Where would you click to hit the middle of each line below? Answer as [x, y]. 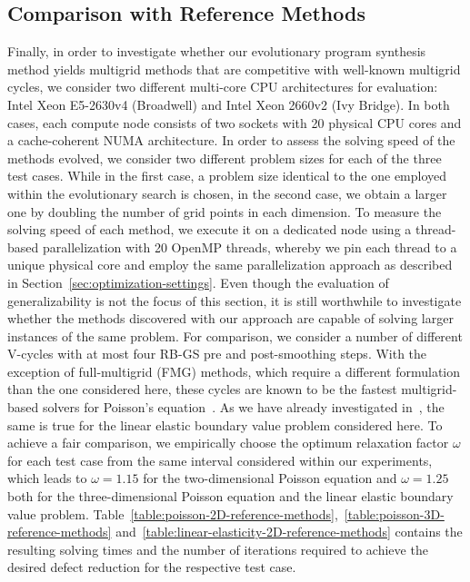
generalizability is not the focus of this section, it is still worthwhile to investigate [235, 300]
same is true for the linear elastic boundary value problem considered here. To [225, 424]
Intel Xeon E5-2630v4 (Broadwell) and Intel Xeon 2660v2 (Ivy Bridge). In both [229, 104]
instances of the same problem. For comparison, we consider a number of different [235, 335]
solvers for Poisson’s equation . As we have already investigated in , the [243, 407]
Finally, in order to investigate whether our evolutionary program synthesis [217, 51]
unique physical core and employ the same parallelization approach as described [230, 265]
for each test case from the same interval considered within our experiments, [220, 460]
